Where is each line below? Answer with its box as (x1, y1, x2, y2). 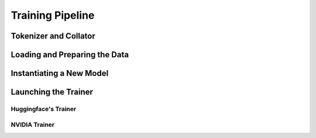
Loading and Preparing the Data (11, 50, 129, 60)
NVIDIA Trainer (11, 120, 55, 129)
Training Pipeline (11, 9, 95, 22)
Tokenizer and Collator (11, 31, 96, 41)
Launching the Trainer (11, 87, 94, 97)
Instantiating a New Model (11, 68, 109, 78)
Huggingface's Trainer (11, 105, 77, 113)
